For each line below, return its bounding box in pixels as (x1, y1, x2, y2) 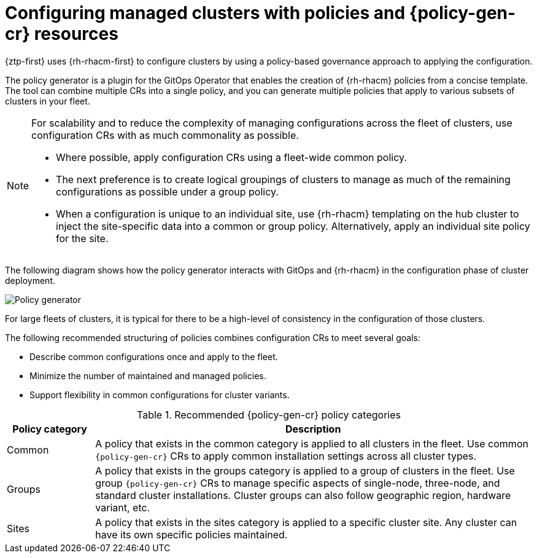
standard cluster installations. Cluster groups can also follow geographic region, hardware (95, 489, 511, 501)
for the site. (56, 232, 109, 245)
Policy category (12, 422, 87, 435)
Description (285, 422, 341, 435)
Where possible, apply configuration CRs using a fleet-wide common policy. (56, 151, 407, 163)
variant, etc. (95, 501, 150, 514)
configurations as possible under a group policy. (56, 185, 279, 198)
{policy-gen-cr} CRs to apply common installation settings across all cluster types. (95, 449, 477, 462)
